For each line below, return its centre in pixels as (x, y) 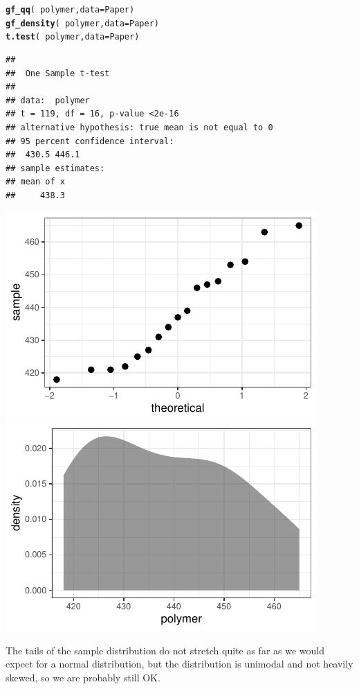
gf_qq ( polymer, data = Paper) (70, 10)
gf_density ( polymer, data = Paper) (82, 23)
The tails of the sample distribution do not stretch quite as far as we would (165, 650)
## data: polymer (48, 100)
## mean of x (35, 182)
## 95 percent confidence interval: (90, 141)
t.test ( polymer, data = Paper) (73, 37)
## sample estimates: (55, 168)
